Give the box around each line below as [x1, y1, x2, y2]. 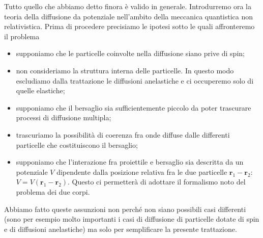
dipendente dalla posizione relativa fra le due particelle [56, 166, 227, 177]
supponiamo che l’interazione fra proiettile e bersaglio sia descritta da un [16, 156, 244, 167]
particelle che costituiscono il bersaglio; [16, 139, 138, 150]
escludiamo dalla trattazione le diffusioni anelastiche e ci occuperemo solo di [16, 75, 254, 86]
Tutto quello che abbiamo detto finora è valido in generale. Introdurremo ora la [4, 1, 251, 11]
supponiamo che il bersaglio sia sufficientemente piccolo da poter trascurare [16, 102, 251, 113]
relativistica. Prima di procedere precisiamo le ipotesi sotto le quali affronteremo [4, 21, 255, 32]
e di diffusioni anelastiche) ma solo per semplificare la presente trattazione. [4, 223, 237, 234]
